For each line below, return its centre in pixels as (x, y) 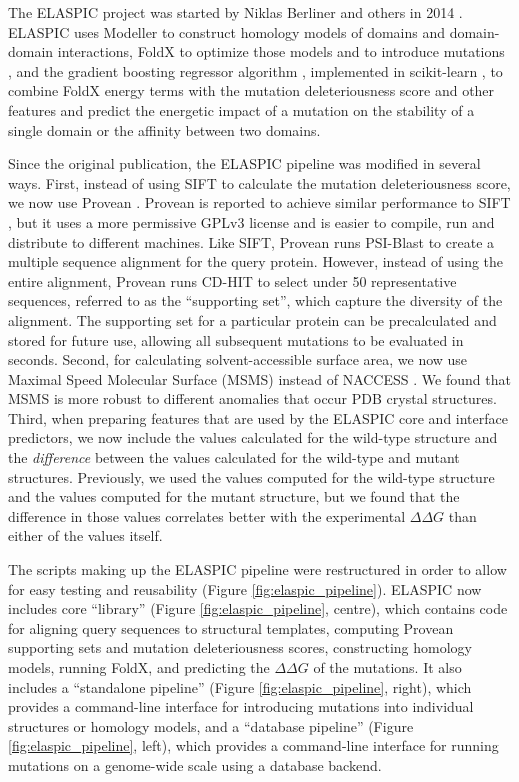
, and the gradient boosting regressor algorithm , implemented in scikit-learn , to (255, 70)
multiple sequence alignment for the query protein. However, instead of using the (256, 261)
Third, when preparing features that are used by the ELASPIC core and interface (258, 417)
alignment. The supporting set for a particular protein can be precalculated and (252, 319)
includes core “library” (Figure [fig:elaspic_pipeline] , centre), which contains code (258, 608)
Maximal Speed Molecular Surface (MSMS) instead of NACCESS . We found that (259, 378)
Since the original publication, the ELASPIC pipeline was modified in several (244, 163)
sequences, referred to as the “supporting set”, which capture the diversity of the (255, 300)
